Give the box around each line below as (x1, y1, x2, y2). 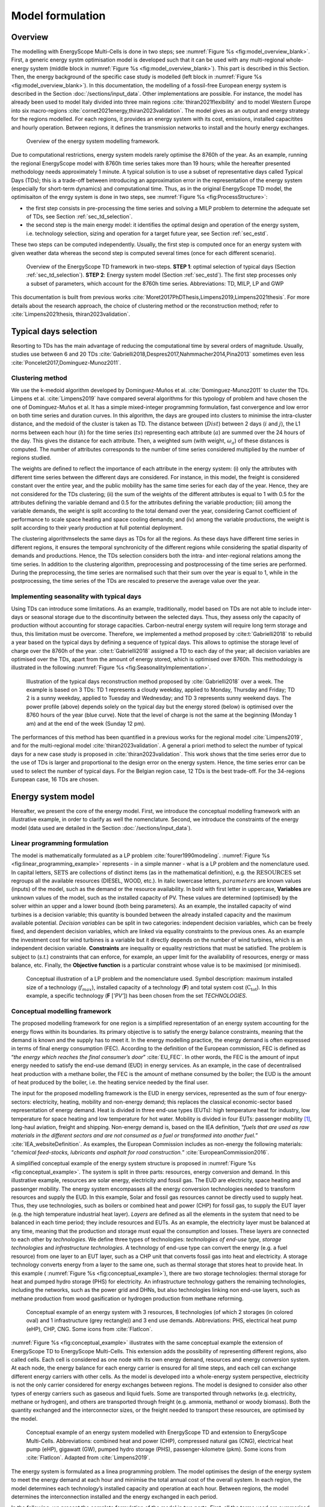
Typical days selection (11, 326, 97, 336)
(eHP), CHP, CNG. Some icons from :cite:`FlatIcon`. (26, 1325, 153, 1332)
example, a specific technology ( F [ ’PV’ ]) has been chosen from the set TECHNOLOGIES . (26, 992, 247, 999)
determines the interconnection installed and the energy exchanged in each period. (11, 1493, 218, 1500)
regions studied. (11, 454, 52, 461)
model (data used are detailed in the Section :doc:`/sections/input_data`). (11, 824, 193, 831)
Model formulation (11, 9, 106, 22)
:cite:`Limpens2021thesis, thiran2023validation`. (11, 310, 131, 318)
